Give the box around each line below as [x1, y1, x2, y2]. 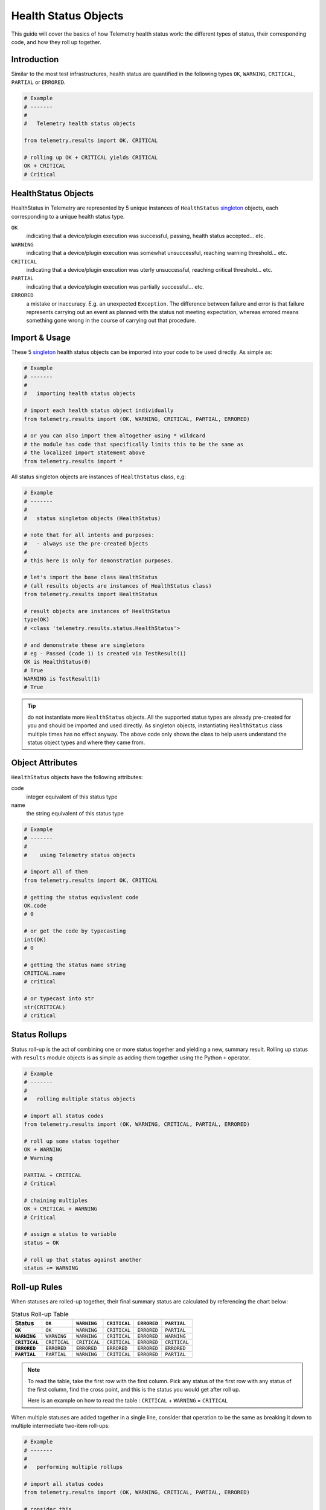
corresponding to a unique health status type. [11, 213, 125, 220]
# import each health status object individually [24, 407, 174, 414]
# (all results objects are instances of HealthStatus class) [24, 582, 212, 589]
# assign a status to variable [24, 1231, 117, 1238]
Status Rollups [11, 1030, 68, 1040]
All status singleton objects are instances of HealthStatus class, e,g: [11, 473, 187, 480]
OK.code [24, 902, 46, 909]
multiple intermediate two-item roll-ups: [11, 1422, 110, 1430]
